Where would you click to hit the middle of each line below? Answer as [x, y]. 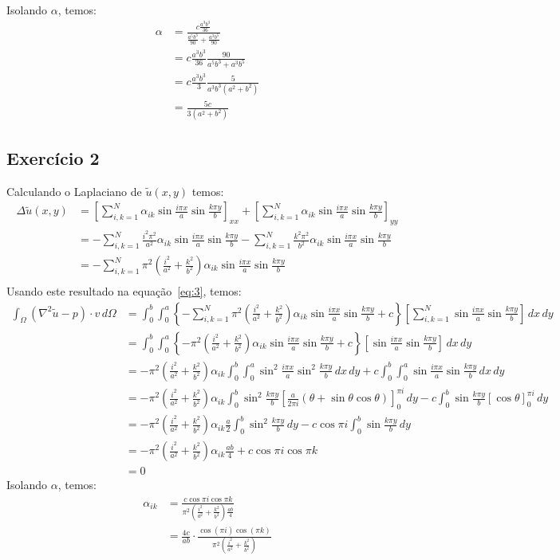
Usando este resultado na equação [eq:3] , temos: [124, 291]
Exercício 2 [53, 157]
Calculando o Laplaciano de [74, 191]
